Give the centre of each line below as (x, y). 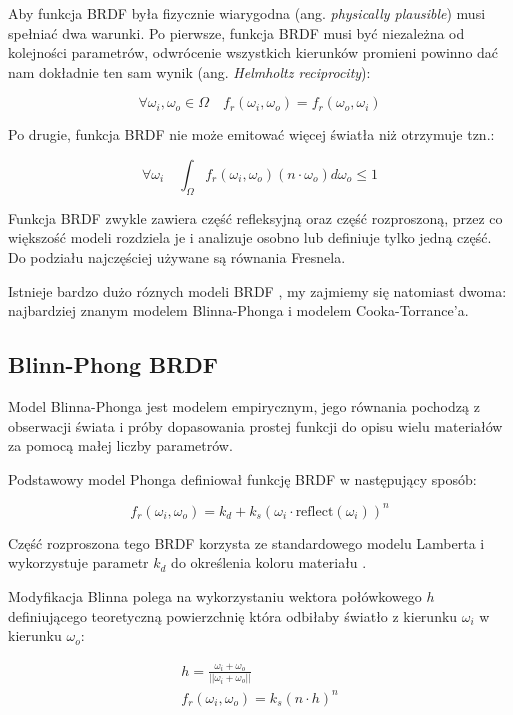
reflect (314, 511)
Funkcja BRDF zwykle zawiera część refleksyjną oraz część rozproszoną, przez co (255, 217)
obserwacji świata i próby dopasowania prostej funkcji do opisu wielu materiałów (255, 425)
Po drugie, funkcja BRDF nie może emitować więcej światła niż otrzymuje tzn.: (251, 134)
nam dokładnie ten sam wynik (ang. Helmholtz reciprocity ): (189, 71)
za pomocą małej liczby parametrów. (120, 445)
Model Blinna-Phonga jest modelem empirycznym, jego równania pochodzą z (244, 405)
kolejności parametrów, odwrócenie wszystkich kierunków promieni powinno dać (253, 52)
